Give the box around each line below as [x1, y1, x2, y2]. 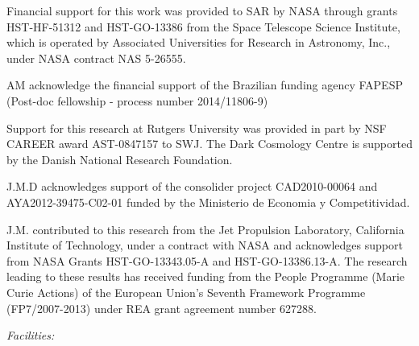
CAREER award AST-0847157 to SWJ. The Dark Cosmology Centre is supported [6, 135, 413, 152]
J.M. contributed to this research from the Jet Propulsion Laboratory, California [6, 220, 404, 237]
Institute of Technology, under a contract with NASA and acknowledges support [6, 237, 403, 253]
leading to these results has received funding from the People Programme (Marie [6, 268, 405, 285]
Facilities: [6, 327, 55, 344]
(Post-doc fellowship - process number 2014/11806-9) [6, 92, 268, 109]
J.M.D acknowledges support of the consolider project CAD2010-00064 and [6, 178, 378, 195]
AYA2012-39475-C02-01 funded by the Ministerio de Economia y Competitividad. [6, 193, 410, 210]
